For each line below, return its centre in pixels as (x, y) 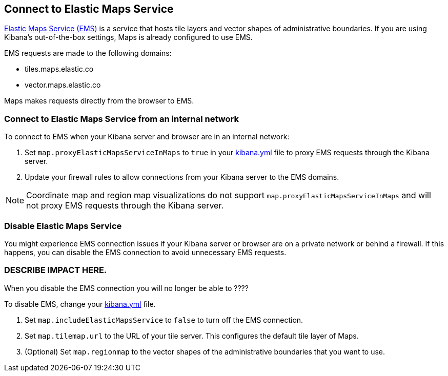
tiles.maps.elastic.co (59, 69)
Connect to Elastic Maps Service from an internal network (121, 119)
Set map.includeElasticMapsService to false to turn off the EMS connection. (164, 320)
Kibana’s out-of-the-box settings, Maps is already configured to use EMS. (128, 37)
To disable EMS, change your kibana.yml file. (80, 304)
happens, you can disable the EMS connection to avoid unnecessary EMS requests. (145, 252)
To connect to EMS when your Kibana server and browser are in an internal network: (147, 137)
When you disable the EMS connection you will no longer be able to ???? (126, 288)
